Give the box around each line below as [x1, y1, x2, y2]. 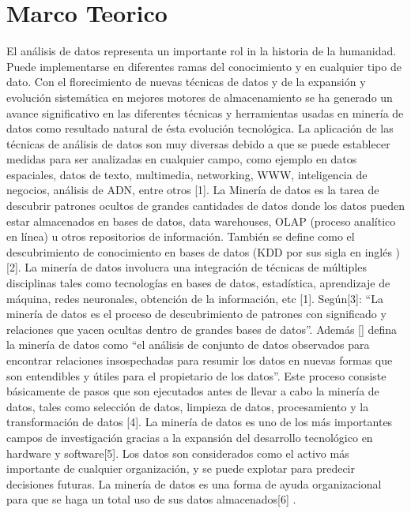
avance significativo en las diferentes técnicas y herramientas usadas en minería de [6, 104, 404, 121]
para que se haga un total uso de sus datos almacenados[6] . [6, 491, 296, 507]
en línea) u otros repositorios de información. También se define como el [6, 228, 355, 245]
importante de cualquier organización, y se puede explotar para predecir [6, 460, 355, 477]
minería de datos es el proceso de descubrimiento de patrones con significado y [6, 305, 386, 322]
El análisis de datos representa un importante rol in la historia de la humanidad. [6, 43, 397, 59]
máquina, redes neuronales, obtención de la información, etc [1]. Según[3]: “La [6, 290, 383, 306]
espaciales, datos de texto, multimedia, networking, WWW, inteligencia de [6, 166, 368, 182]
